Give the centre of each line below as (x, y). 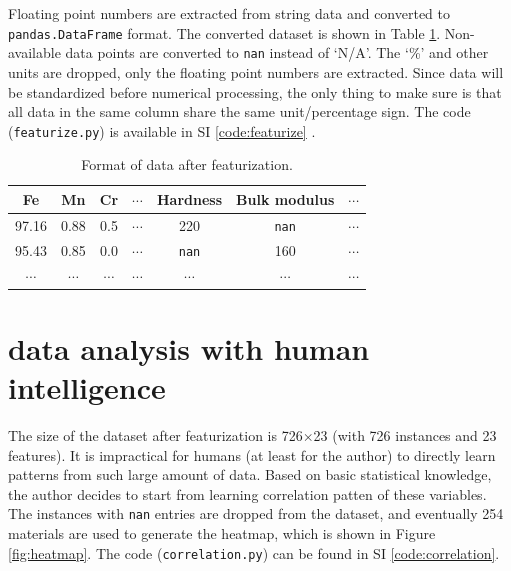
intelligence (87, 387)
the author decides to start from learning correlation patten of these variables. (247, 493)
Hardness (189, 198)
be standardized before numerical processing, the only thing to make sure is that (255, 91)
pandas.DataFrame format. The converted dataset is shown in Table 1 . (224, 32)
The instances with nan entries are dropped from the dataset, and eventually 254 (256, 513)
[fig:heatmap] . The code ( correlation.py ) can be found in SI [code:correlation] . (254, 552)
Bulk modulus (285, 198)
